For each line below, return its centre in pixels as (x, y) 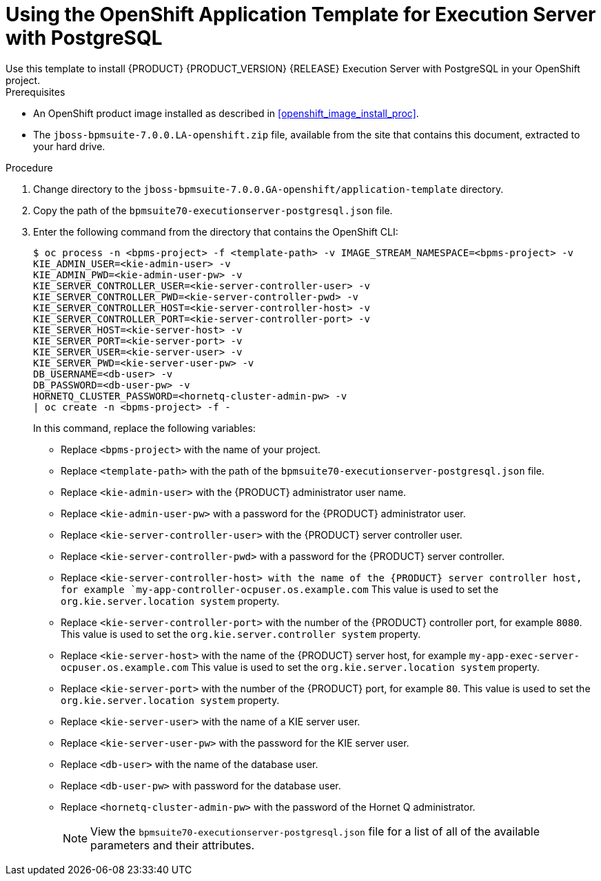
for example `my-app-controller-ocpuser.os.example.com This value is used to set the (280, 589)
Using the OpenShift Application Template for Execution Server (301, 14)
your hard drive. (69, 146)
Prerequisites (35, 92)
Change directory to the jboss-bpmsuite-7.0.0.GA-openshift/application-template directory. (268, 189)
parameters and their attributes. (173, 845)
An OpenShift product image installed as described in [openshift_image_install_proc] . (226, 113)
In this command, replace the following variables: (144, 428)
